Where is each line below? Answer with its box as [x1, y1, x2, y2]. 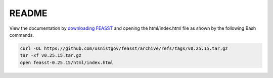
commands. [9, 32, 34, 38]
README [9, 8, 48, 19]
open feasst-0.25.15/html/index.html [20, 59, 114, 65]
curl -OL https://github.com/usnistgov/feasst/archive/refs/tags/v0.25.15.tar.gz [20, 45, 229, 51]
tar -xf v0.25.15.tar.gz [20, 53, 82, 58]
